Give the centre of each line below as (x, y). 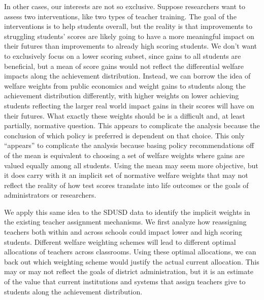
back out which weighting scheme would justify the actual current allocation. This (132, 261)
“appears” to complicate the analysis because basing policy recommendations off (129, 145)
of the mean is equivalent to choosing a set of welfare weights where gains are (124, 155)
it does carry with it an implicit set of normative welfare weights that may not (126, 175)
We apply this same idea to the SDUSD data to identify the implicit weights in (127, 212)
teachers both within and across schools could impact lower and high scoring (123, 232)
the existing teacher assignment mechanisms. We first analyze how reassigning (125, 222)
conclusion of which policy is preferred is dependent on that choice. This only (124, 135)
